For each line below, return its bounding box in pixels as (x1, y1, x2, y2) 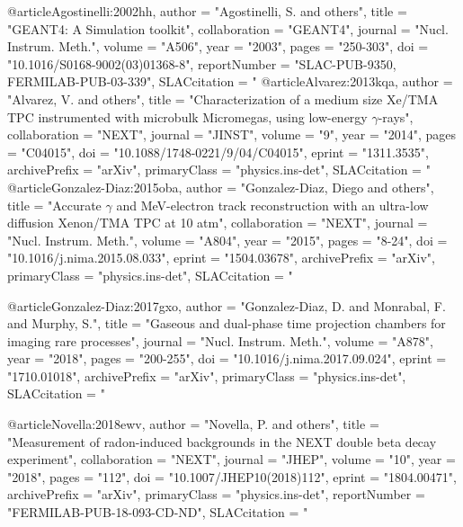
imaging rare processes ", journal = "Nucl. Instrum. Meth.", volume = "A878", (7, 331, 433, 350)
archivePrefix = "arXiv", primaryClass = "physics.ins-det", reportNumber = (7, 485, 425, 504)
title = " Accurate (7, 195, 102, 214)
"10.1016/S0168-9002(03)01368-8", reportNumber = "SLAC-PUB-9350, (7, 54, 396, 73)
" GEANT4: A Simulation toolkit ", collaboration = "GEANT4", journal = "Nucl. (7, 19, 449, 38)
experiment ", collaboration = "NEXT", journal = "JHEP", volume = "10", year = (7, 450, 456, 469)
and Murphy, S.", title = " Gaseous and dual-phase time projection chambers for (7, 314, 446, 333)
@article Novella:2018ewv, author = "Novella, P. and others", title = (7, 415, 379, 433)
